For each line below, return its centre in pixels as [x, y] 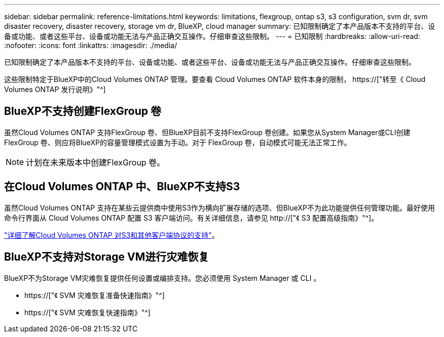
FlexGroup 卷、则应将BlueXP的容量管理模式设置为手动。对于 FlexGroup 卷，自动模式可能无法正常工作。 [178, 142]
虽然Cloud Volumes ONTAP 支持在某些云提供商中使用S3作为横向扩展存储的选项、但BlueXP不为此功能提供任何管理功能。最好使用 [219, 207]
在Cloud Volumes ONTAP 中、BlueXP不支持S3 [122, 187]
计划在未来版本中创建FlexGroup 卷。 [96, 162]
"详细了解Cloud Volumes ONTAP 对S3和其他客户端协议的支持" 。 [112, 235]
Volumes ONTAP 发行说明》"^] [55, 89]
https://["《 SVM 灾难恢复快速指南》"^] [87, 312]
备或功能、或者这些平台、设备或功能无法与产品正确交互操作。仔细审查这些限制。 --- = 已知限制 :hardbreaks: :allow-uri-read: [212, 36]
